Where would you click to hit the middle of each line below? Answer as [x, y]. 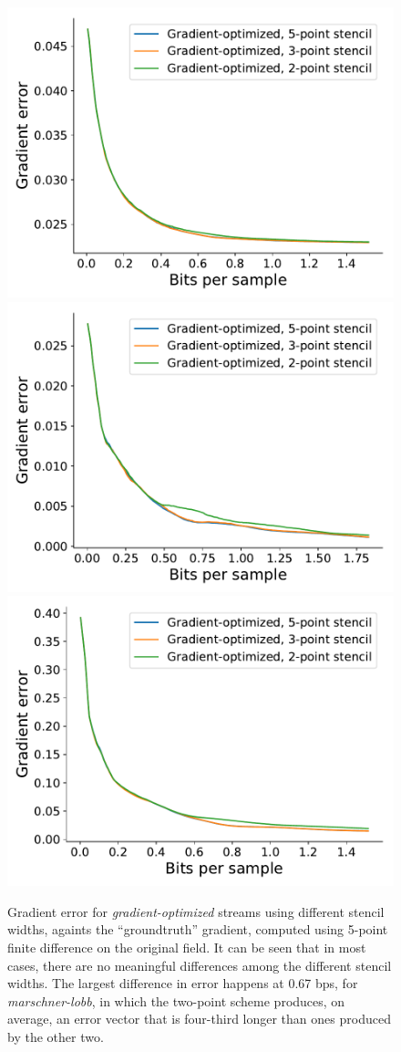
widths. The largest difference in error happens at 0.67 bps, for [183, 983]
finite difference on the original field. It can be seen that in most [187, 947]
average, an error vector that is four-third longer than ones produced [199, 1019]
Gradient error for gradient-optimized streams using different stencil [196, 911]
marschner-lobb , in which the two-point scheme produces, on [176, 1000]
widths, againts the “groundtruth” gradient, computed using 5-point [198, 929]
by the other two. [56, 1036]
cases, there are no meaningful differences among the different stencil [200, 965]
